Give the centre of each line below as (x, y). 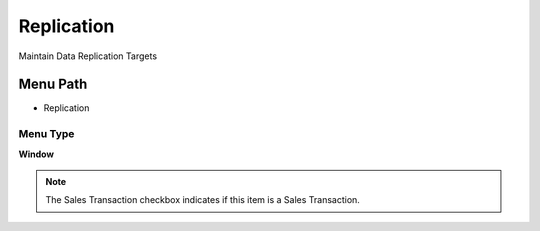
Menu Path (53, 84)
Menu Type (46, 134)
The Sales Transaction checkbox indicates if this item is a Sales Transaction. (202, 200)
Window (36, 154)
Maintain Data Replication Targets (88, 56)
